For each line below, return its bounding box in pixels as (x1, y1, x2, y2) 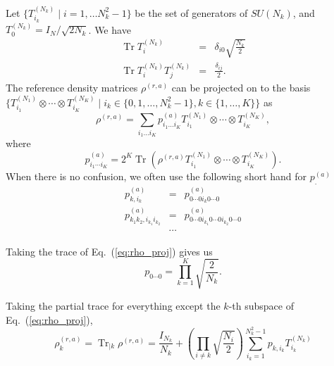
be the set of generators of (135, 5, 248, 20)
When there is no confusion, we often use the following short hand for (6, 168, 307, 183)
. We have (88, 22, 131, 37)
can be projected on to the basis (171, 80, 311, 95)
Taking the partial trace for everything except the (6, 298, 221, 313)
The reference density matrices (6, 80, 138, 95)
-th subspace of (228, 298, 294, 313)
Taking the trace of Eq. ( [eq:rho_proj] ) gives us (6, 244, 213, 258)
